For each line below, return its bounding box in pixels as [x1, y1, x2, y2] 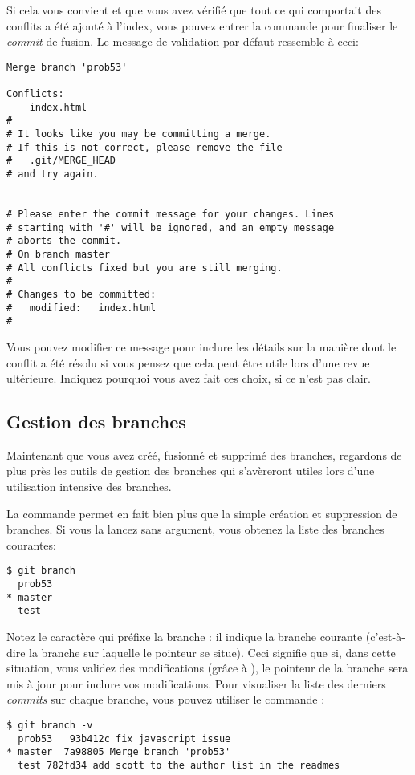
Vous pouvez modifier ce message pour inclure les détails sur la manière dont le [6, 338, 397, 355]
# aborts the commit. [6, 235, 122, 247]
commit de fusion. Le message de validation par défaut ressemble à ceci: [6, 33, 359, 50]
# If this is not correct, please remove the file [6, 141, 283, 153]
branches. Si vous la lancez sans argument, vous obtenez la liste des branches [6, 521, 384, 538]
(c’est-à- [365, 628, 405, 645]
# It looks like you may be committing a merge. [6, 128, 271, 140]
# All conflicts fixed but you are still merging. [6, 262, 283, 274]
